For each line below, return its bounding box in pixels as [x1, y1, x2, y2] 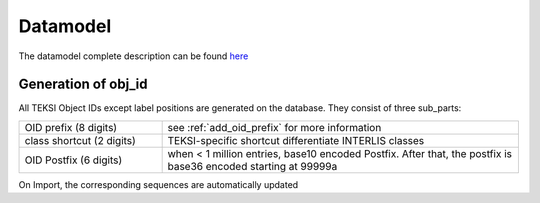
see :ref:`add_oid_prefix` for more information [167, 120, 382, 134]
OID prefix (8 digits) [24, 120, 118, 134]
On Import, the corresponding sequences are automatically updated [18, 178, 299, 190]
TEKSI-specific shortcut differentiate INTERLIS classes [167, 133, 425, 147]
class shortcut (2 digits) [24, 133, 137, 147]
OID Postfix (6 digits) [24, 153, 123, 167]
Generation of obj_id [18, 76, 148, 93]
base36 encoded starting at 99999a [167, 159, 338, 173]
